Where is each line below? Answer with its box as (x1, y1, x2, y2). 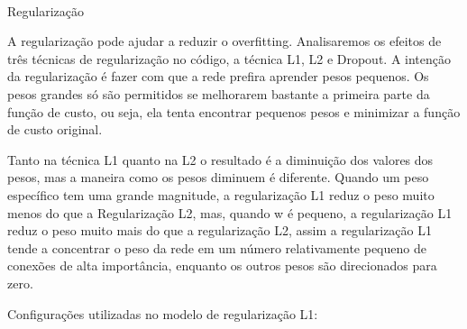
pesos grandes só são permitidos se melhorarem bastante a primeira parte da (7, 84, 430, 103)
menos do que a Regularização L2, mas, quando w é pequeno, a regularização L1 (7, 203, 453, 222)
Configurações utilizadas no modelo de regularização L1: (7, 304, 318, 323)
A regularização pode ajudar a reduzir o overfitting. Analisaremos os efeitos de (7, 32, 442, 50)
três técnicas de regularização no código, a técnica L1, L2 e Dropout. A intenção (7, 49, 452, 68)
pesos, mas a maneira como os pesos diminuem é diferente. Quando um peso (7, 168, 429, 187)
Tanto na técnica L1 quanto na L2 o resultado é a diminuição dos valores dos (7, 150, 434, 169)
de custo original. (7, 120, 103, 139)
